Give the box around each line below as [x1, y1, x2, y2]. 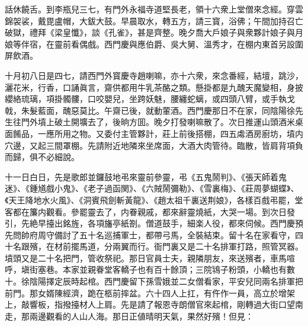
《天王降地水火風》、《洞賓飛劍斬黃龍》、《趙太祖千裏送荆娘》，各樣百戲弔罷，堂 [5, 193, 303, 206]
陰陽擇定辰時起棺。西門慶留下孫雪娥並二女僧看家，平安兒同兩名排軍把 [29, 275, 303, 287]
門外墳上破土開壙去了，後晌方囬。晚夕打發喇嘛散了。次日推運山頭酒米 [21, 116, 295, 128]
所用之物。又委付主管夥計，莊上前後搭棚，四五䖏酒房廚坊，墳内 [54, 127, 303, 139]
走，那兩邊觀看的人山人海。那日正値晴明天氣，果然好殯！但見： [5, 309, 254, 322]
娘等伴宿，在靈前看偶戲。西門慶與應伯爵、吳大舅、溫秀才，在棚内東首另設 [5, 37, 295, 50]
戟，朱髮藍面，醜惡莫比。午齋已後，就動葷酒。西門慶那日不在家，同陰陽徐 [5, 104, 295, 116]
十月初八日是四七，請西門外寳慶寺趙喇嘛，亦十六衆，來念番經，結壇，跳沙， [5, 69, 303, 81]
